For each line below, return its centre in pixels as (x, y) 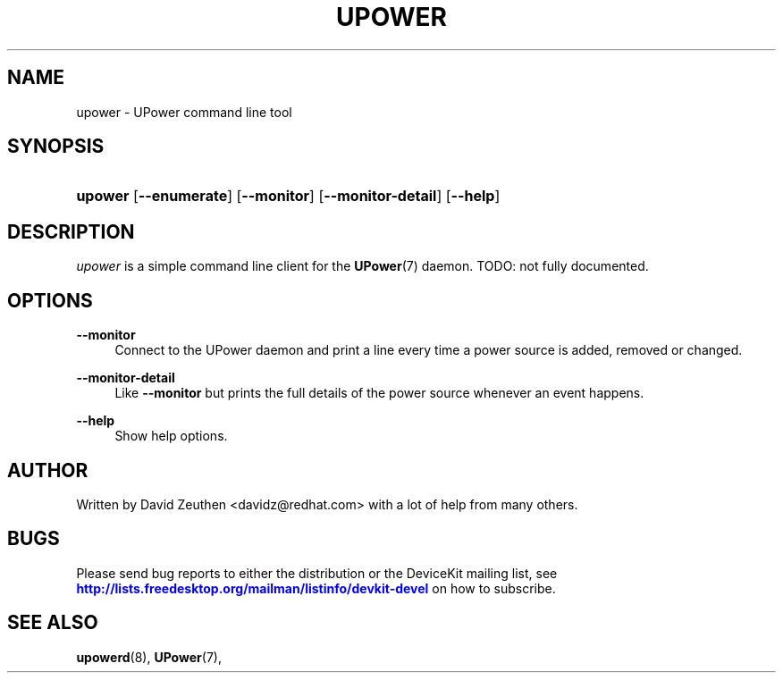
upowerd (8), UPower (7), (149, 657)
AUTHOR (48, 470)
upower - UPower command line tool (184, 112)
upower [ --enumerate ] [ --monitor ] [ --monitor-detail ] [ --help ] (288, 196)
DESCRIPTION (71, 231)
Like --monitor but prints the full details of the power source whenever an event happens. (379, 393)
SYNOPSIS (56, 147)
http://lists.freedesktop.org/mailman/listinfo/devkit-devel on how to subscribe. (316, 588)
